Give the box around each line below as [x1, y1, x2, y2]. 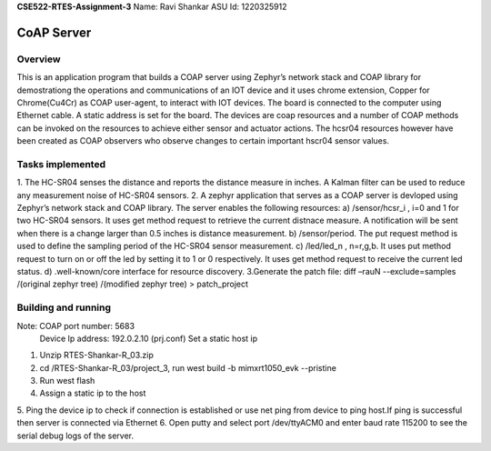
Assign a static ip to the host [39, 387, 146, 399]
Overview [16, 53, 61, 65]
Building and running [16, 301, 112, 314]
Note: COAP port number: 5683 [16, 320, 135, 331]
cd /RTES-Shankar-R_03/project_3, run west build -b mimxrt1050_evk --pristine [39, 362, 336, 373]
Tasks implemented [16, 157, 106, 170]
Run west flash [39, 376, 95, 386]
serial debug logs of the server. [16, 430, 135, 441]
